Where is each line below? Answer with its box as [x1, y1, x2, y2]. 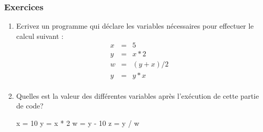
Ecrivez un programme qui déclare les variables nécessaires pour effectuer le [16, 20, 254, 31]
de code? [16, 100, 44, 111]
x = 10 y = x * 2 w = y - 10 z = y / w [16, 117, 139, 128]
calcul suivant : [16, 30, 64, 41]
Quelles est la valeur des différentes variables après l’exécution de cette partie [16, 90, 259, 101]
